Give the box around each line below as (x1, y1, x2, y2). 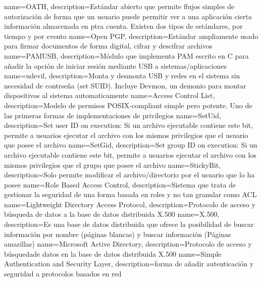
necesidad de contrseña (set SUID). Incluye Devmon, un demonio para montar (4, 80, 246, 90)
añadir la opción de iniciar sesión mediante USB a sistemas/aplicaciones (4, 60, 227, 71)
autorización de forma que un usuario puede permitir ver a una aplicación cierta (4, 11, 252, 21)
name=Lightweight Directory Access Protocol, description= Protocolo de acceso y (4, 199, 255, 209)
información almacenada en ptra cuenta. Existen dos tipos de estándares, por (4, 21, 243, 31)
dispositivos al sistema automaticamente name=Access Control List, (4, 90, 215, 101)
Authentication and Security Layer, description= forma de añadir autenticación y (4, 258, 254, 269)
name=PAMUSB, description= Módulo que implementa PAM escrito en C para (4, 50, 249, 61)
